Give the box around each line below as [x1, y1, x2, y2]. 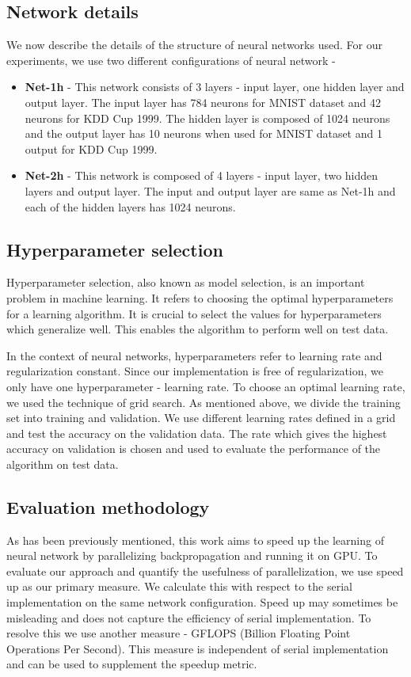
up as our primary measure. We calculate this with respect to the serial [6, 578, 352, 595]
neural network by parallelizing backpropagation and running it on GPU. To [6, 547, 378, 564]
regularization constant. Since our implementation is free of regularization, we [6, 363, 384, 379]
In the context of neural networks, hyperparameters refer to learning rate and [6, 347, 382, 363]
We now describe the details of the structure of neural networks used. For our [6, 36, 382, 53]
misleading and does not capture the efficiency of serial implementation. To [6, 609, 371, 626]
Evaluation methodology [6, 494, 210, 519]
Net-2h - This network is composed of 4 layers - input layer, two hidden [25, 167, 379, 184]
